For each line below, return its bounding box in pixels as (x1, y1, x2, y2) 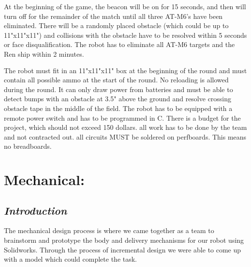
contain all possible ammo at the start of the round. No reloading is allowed (4, 75, 229, 85)
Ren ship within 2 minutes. (4, 48, 84, 59)
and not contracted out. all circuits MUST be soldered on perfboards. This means (4, 131, 247, 141)
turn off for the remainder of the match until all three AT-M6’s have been (4, 11, 223, 21)
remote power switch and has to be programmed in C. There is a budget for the (4, 112, 241, 123)
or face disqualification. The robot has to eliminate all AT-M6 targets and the (4, 39, 235, 49)
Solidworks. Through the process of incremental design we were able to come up (4, 244, 241, 254)
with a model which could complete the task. (4, 254, 137, 264)
